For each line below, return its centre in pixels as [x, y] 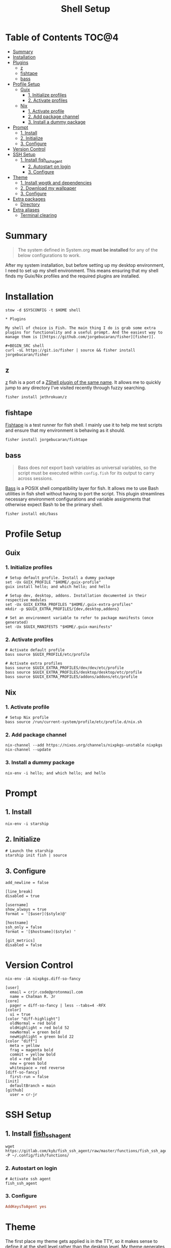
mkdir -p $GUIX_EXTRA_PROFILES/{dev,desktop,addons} [62, 609]
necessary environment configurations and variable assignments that [78, 499]
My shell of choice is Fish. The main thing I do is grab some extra [81, 328]
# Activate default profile [35, 650]
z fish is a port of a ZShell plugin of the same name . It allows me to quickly [83, 382]
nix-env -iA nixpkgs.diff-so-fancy [43, 979]
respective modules [26, 600]
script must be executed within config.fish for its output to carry [86, 473]
